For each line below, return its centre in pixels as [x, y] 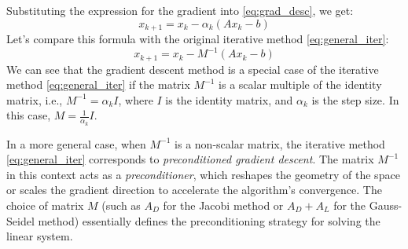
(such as [121, 205]
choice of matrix [45, 205]
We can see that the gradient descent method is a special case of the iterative [193, 69]
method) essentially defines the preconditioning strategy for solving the [209, 220]
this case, [29, 115]
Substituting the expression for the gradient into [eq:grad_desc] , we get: [180, 10]
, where [136, 99]
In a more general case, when [76, 143]
